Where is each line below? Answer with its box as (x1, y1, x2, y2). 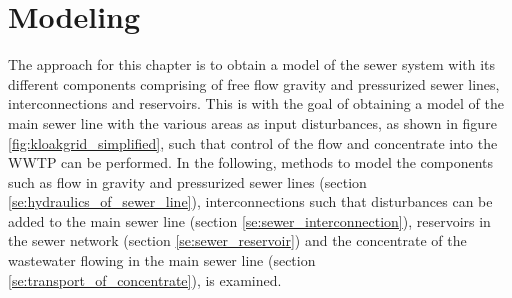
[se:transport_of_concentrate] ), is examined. (8, 269, 282, 290)
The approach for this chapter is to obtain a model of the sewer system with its (8, 54, 496, 75)
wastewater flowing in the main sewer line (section (8, 250, 316, 271)
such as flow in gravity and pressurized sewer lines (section (8, 171, 367, 192)
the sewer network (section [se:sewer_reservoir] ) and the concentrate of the (8, 230, 467, 251)
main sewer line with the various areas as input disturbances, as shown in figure (8, 112, 497, 133)
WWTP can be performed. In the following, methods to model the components (8, 152, 493, 173)
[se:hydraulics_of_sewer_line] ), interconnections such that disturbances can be (8, 191, 493, 212)
